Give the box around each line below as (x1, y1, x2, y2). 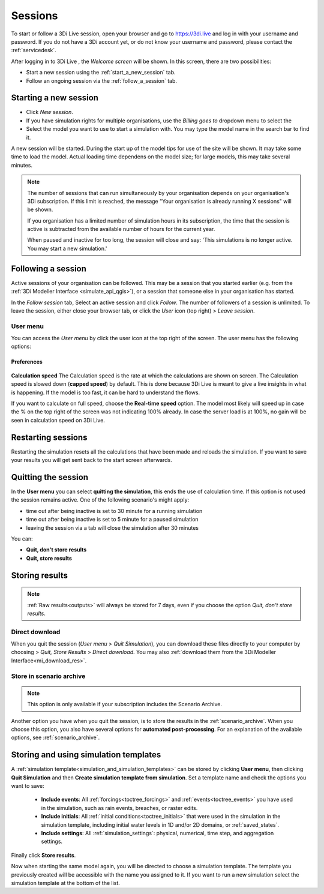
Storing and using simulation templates (11, 750, 161, 760)
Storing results (11, 570, 68, 580)
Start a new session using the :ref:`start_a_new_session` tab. (26, 69, 176, 76)
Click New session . (26, 109, 73, 116)
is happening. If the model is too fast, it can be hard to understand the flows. (11, 389, 200, 396)
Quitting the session (11, 472, 88, 482)
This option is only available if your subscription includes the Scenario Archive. (27, 701, 222, 708)
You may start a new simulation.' (27, 245, 107, 252)
